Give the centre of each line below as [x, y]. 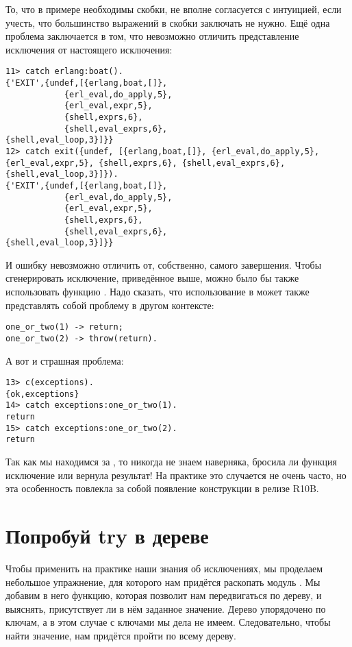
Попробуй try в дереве [107, 536]
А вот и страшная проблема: [65, 360]
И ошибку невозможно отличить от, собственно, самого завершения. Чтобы [164, 264]
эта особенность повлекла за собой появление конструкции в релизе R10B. [162, 488]
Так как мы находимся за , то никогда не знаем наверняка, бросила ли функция [172, 462]
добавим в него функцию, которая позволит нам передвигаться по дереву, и [164, 595]
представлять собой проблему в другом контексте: [110, 305]
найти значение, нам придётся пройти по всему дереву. [121, 635]
